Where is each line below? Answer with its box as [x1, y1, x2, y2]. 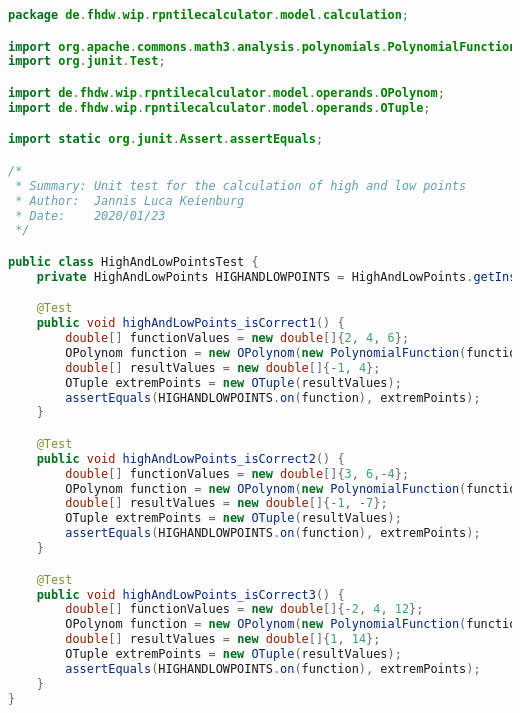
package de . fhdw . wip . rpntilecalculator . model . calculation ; [8, 8, 410, 22]
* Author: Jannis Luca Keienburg [15, 193, 245, 208]
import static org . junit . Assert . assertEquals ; [8, 132, 324, 147]
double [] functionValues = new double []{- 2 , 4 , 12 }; [65, 602, 424, 617]
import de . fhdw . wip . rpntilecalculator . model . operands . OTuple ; [8, 100, 431, 115]
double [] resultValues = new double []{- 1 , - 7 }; [65, 496, 388, 511]
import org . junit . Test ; [8, 54, 166, 69]
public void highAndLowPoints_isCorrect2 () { [36, 451, 345, 466]
